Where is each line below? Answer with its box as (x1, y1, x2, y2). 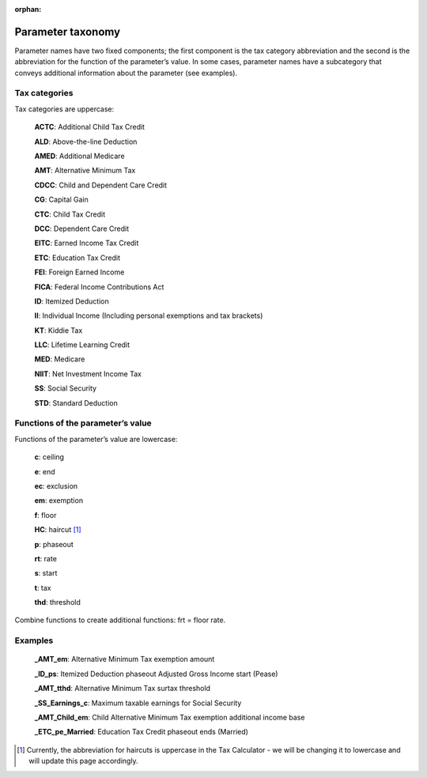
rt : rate (34, 553, 57, 563)
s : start (34, 568, 58, 578)
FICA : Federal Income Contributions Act (34, 281, 164, 292)
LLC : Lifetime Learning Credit (34, 340, 130, 349)
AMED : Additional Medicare (34, 151, 126, 161)
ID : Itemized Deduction (34, 296, 110, 306)
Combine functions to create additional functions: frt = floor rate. (14, 615, 226, 625)
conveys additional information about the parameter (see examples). (14, 68, 237, 77)
